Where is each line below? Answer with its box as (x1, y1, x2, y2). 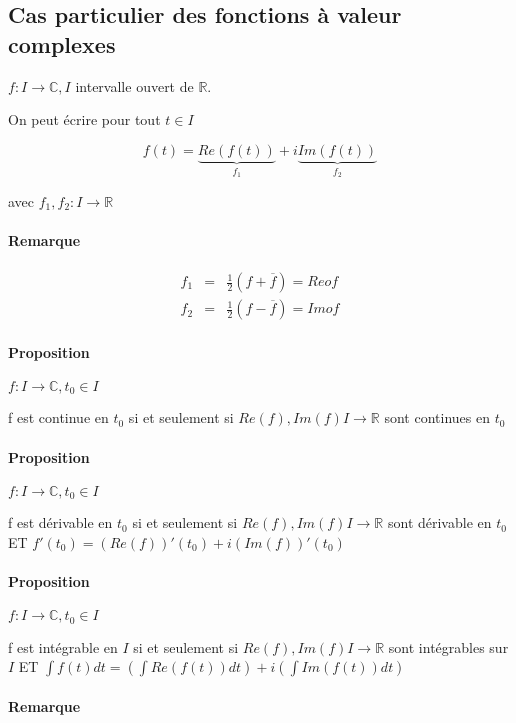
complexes (8, 28, 116, 59)
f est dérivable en (8, 512, 113, 533)
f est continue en (8, 407, 109, 428)
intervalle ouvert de (75, 75, 194, 96)
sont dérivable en (387, 512, 492, 533)
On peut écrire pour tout (8, 109, 161, 130)
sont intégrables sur (388, 636, 509, 657)
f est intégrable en (8, 636, 118, 657)
